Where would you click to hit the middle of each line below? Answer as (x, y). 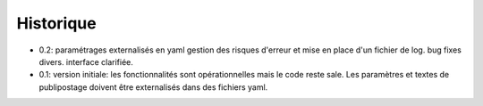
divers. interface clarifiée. (86, 61)
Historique (57, 23)
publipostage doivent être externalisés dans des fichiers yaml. (153, 87)
